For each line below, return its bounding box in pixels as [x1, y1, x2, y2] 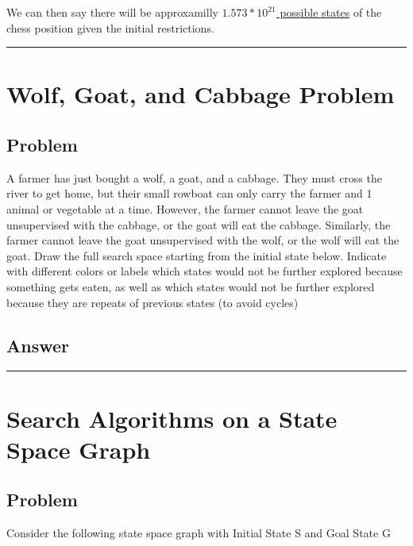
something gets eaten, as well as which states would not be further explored [6, 278, 375, 294]
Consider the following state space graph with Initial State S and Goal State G [6, 525, 391, 541]
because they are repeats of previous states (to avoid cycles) [6, 294, 299, 310]
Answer [6, 333, 70, 357]
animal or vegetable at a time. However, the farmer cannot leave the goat [6, 200, 364, 217]
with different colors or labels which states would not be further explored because [6, 263, 403, 279]
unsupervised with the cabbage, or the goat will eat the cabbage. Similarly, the [6, 216, 391, 233]
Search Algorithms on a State [6, 402, 338, 434]
